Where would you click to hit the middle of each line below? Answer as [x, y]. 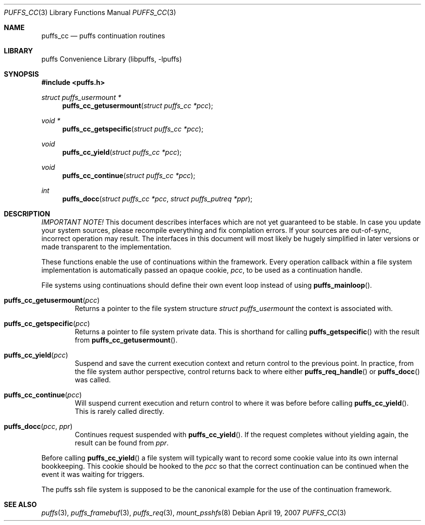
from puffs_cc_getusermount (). [126, 340]
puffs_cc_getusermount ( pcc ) [52, 300]
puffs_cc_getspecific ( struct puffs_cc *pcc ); [133, 129]
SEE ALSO [20, 504]
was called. [93, 380]
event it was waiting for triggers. [93, 474]
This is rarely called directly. [120, 411]
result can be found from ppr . [122, 443]
